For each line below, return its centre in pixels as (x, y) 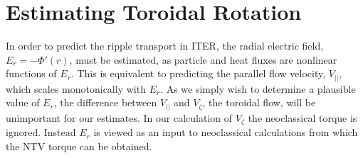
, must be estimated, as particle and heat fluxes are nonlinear (203, 59)
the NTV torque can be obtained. (79, 146)
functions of (31, 73)
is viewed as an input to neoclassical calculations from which (226, 132)
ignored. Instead (41, 132)
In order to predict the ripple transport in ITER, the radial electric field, (165, 46)
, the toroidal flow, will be (259, 102)
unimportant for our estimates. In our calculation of (119, 117)
